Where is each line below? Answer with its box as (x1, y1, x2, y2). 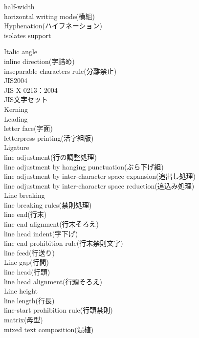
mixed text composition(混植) (4, 324, 94, 334)
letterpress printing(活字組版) (4, 132, 94, 143)
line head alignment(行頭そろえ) (4, 276, 103, 286)
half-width (4, 1, 35, 11)
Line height (4, 286, 38, 296)
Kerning (4, 104, 28, 114)
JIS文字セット (4, 94, 48, 105)
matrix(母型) (4, 315, 43, 324)
